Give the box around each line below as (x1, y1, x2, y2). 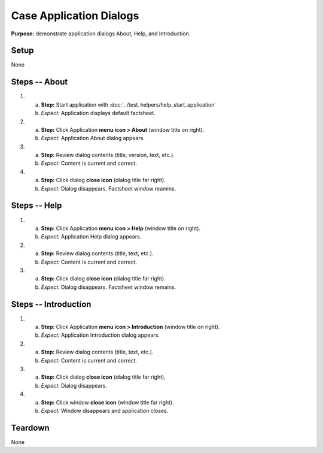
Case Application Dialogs (11, 9, 139, 22)
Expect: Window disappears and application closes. (41, 407, 169, 414)
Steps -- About (11, 77, 68, 87)
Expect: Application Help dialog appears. (41, 233, 142, 240)
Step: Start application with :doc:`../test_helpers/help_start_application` (41, 101, 217, 108)
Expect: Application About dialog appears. (41, 135, 145, 142)
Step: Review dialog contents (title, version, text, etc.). (41, 152, 175, 159)
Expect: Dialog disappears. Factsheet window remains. (41, 283, 176, 291)
